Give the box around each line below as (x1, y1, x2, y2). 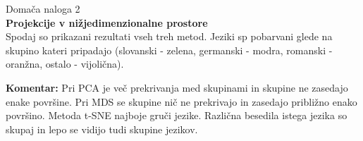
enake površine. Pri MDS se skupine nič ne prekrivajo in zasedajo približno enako (6, 94, 357, 109)
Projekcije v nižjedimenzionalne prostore (6, 15, 208, 30)
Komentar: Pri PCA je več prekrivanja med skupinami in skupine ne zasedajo (6, 80, 348, 94)
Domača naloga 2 (6, 1, 80, 16)
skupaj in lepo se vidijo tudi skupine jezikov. (6, 121, 198, 136)
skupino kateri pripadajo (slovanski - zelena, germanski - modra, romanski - (6, 42, 333, 57)
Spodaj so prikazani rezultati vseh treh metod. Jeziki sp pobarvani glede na (6, 29, 333, 44)
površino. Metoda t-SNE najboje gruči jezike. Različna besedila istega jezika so (6, 108, 347, 123)
